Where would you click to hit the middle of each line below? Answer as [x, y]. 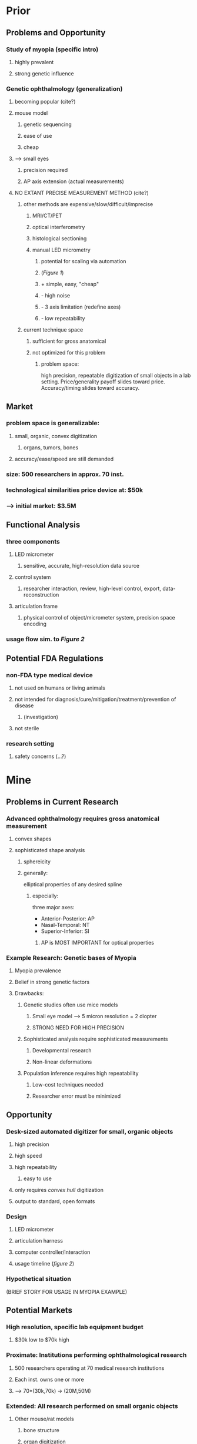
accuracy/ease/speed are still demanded [64, 459]
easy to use [37, 1178]
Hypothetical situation [39, 1279]
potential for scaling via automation [84, 261]
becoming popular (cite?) [45, 102]
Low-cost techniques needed [68, 1085]
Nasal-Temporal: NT [65, 925]
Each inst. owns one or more [49, 1379]
